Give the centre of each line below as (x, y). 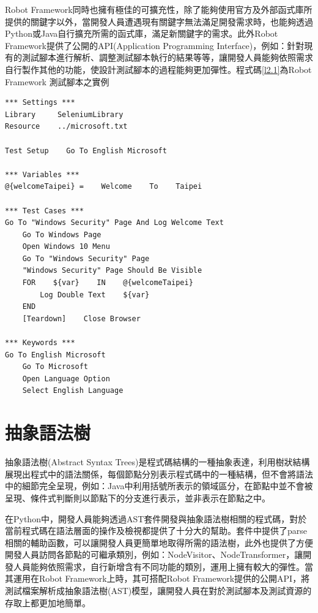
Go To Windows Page (62, 234)
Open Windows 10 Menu (66, 247)
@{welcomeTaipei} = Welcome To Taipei (104, 187)
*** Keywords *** (40, 343)
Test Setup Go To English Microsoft (86, 150)
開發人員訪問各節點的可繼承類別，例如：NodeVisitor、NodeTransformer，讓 (154, 554)
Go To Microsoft (55, 367)
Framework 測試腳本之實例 (57, 81)
